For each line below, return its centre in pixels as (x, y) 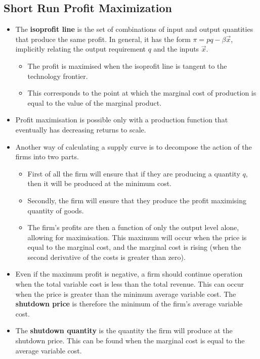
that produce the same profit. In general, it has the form (103, 39)
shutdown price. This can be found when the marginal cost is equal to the (130, 341)
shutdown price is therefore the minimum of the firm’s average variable (129, 304)
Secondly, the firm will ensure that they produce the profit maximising (137, 200)
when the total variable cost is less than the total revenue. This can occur (129, 284)
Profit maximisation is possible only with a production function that (122, 120)
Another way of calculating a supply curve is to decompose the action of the (134, 146)
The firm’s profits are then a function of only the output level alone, (133, 227)
